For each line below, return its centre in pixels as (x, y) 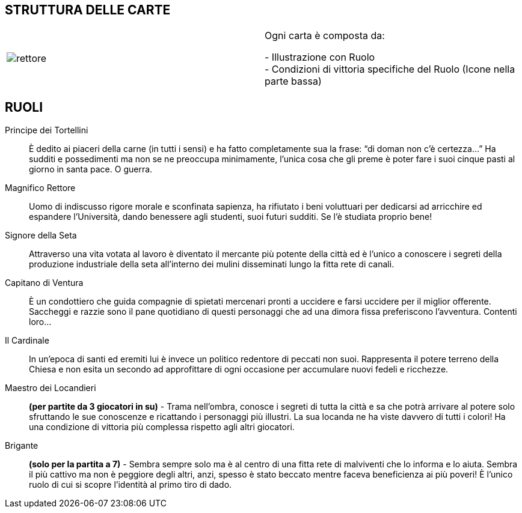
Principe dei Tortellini (47, 130)
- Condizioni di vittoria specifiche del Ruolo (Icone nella (390, 69)
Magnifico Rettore (40, 188)
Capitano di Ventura (44, 283)
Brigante (22, 446)
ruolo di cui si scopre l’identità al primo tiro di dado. (130, 485)
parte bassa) (293, 81)
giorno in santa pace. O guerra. (91, 169)
